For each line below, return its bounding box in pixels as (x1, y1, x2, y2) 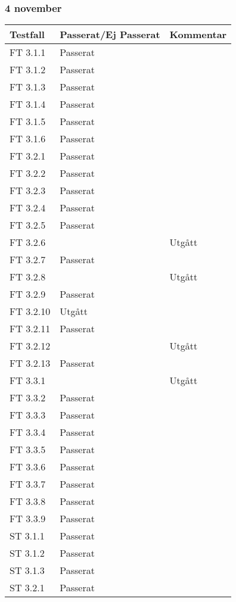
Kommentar (169, 27, 227, 42)
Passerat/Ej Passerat (60, 27, 160, 42)
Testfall (10, 27, 45, 42)
